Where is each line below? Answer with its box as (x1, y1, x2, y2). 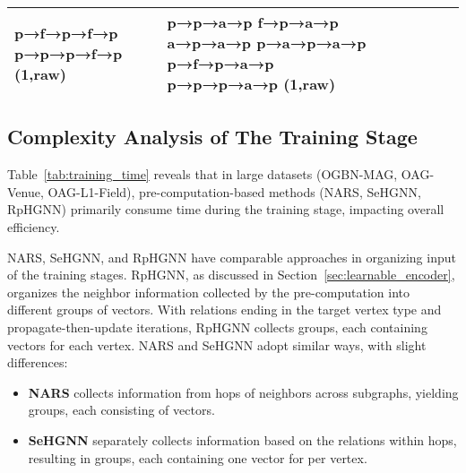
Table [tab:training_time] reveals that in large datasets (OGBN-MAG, (7, 165, 398, 184)
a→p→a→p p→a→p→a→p (167, 32, 367, 53)
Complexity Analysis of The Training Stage (7, 123, 418, 150)
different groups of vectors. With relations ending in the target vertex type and (7, 300, 442, 319)
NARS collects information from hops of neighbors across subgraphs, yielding (28, 383, 459, 401)
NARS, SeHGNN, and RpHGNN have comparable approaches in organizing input (7, 247, 456, 266)
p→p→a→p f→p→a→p (167, 12, 339, 32)
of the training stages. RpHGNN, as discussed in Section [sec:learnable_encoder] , (7, 265, 455, 284)
